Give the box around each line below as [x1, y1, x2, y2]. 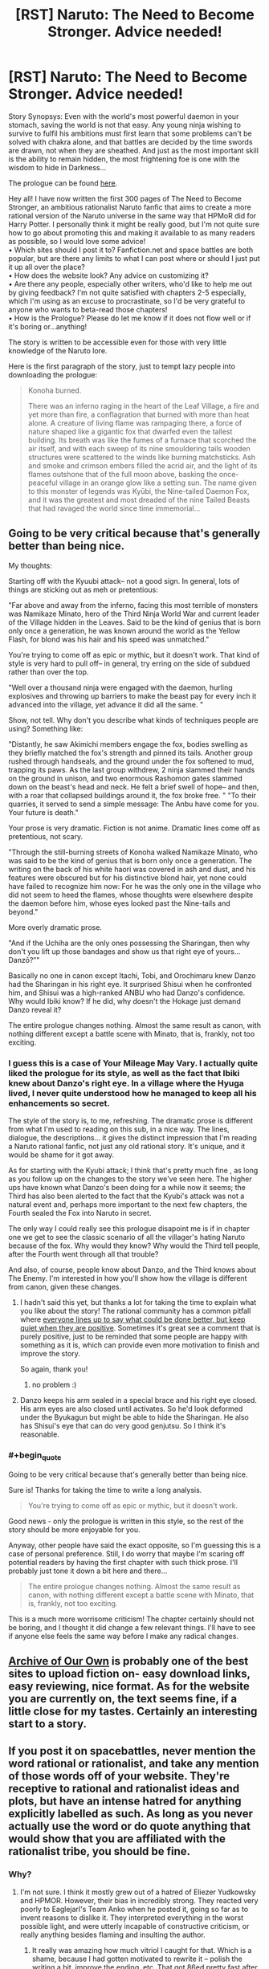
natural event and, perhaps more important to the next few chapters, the [8, 1200, 247, 1209]
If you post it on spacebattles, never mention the [8, 1744, 256, 1758]
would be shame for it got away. [8, 1150, 115, 1160]
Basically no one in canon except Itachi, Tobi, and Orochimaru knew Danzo [8, 970, 256, 980]
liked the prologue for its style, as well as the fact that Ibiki [8, 1067, 240, 1078]
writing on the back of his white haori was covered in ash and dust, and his [8, 864, 256, 874]
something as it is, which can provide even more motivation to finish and [19, 1340, 259, 1350]
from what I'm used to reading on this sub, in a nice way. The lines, [8, 1124, 230, 1134]
